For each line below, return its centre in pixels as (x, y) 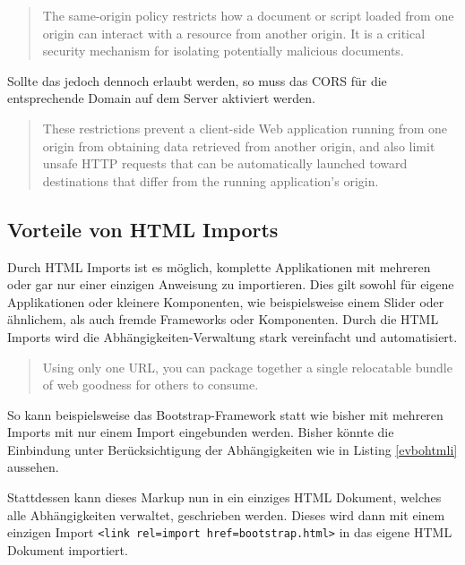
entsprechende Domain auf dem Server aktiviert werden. (161, 98)
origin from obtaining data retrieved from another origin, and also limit (239, 146)
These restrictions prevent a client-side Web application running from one (245, 128)
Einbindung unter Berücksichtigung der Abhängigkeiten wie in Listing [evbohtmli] (232, 449)
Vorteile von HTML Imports (143, 229)
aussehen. (33, 467)
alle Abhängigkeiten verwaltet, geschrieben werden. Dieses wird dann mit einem (226, 514)
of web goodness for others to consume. (151, 385)
